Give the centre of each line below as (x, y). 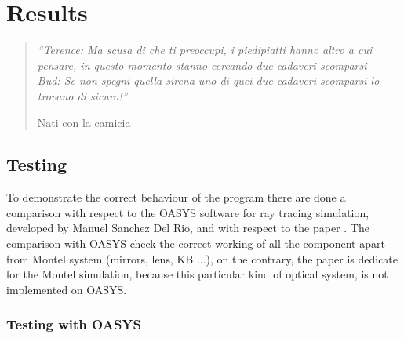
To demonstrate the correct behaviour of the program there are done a (176, 197)
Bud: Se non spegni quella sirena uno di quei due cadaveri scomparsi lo (208, 80)
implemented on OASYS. (67, 289)
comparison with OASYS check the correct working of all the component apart (196, 244)
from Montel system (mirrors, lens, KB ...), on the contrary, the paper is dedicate (202, 258)
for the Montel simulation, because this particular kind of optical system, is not (197, 274)
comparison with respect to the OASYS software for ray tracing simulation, (188, 212)
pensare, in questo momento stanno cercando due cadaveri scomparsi (202, 65)
